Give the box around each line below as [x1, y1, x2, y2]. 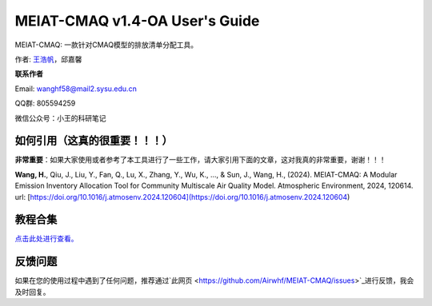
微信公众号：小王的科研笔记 [14, 113, 106, 123]
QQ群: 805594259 [14, 98, 76, 108]
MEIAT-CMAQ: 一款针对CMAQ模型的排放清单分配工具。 [14, 40, 198, 50]
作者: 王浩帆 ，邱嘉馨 [14, 54, 82, 64]
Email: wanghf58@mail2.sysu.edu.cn [14, 84, 138, 93]
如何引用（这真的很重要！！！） [14, 134, 173, 148]
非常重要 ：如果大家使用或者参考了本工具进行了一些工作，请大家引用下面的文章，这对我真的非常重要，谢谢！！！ [14, 155, 386, 165]
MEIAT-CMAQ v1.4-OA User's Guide [14, 12, 260, 30]
